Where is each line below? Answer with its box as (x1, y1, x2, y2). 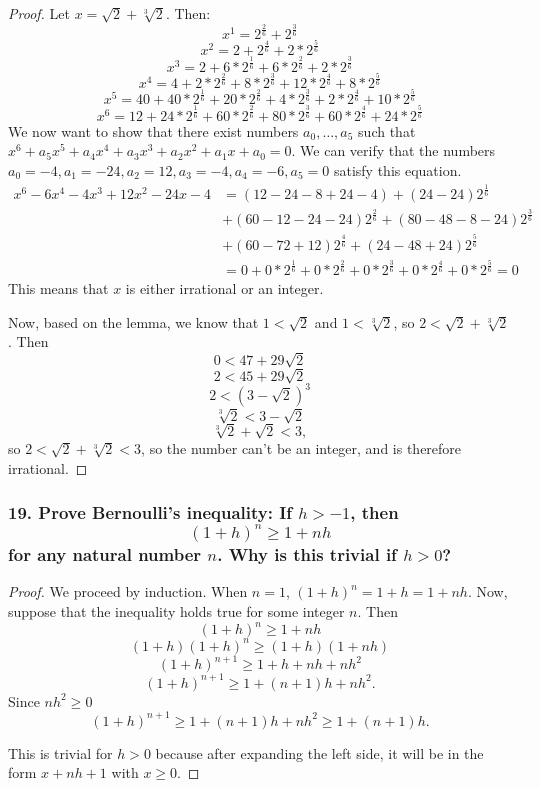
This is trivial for (8, 742, 113, 763)
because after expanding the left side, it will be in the (155, 742, 484, 763)
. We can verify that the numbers (291, 140, 496, 161)
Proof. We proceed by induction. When (8, 581, 248, 602)
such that (358, 120, 416, 141)
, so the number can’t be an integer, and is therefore (141, 438, 462, 459)
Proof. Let (8, 3, 70, 23)
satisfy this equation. (333, 159, 462, 180)
